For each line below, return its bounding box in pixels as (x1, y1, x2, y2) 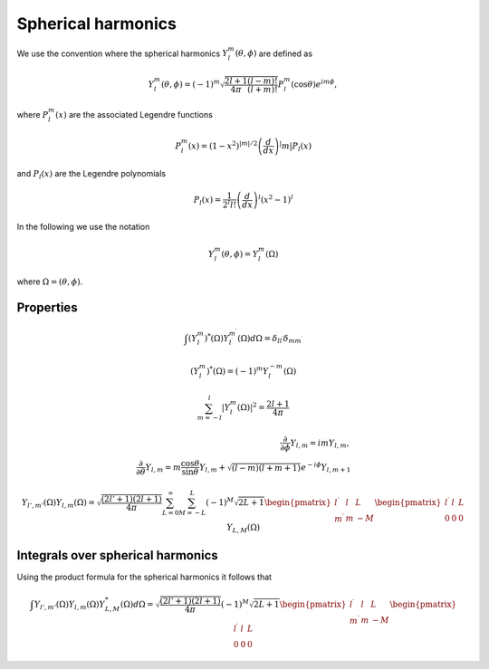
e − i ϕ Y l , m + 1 (300, 460, 351, 474)
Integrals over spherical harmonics (16, 548, 219, 563)
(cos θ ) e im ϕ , (291, 78, 338, 90)
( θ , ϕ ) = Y (221, 249, 259, 259)
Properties (16, 300, 78, 316)
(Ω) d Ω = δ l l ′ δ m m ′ (236, 333, 303, 346)
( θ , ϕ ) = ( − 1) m (160, 78, 221, 90)
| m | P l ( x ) (279, 139, 312, 153)
